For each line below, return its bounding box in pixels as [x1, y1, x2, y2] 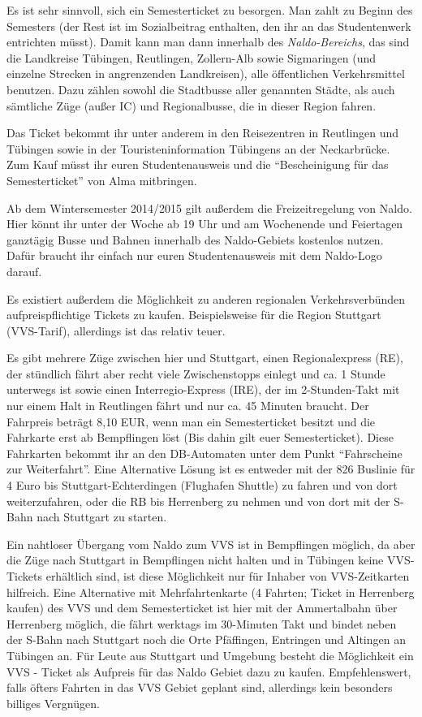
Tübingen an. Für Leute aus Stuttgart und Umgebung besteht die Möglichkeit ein [6, 646, 414, 663]
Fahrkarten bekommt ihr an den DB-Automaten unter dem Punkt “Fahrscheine [6, 444, 403, 461]
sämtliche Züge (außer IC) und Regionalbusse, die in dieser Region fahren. [6, 97, 377, 114]
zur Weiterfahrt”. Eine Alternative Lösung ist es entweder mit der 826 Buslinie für [6, 460, 416, 477]
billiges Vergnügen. [6, 694, 100, 711]
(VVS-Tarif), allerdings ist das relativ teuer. [6, 322, 226, 339]
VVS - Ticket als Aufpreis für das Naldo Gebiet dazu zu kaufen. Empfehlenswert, [6, 663, 411, 680]
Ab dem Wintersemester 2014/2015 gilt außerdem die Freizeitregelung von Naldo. [6, 199, 412, 216]
